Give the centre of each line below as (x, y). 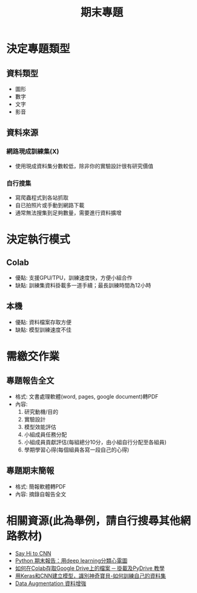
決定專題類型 (38, 49)
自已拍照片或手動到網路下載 (50, 205)
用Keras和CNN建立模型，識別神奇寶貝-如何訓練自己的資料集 (91, 575)
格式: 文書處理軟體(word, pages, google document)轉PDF (87, 396)
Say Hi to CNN (33, 553)
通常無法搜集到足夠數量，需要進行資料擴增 (68, 213)
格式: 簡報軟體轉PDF (41, 486)
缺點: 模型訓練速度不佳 (43, 329)
